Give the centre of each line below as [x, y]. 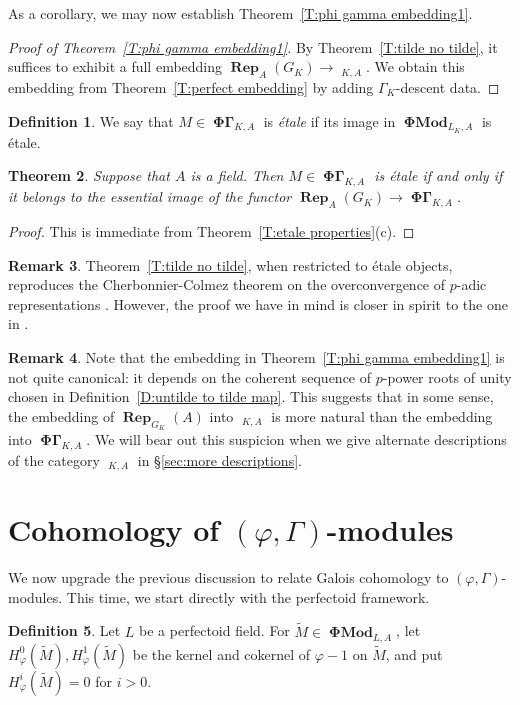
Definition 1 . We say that [91, 120]
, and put [414, 653]
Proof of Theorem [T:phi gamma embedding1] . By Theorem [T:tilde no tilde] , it [253, 46]
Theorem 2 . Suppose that [89, 175]
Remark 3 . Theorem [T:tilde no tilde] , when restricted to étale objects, [230, 264]
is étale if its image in [329, 120]
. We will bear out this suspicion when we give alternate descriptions [296, 438]
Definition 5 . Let [64, 630]
